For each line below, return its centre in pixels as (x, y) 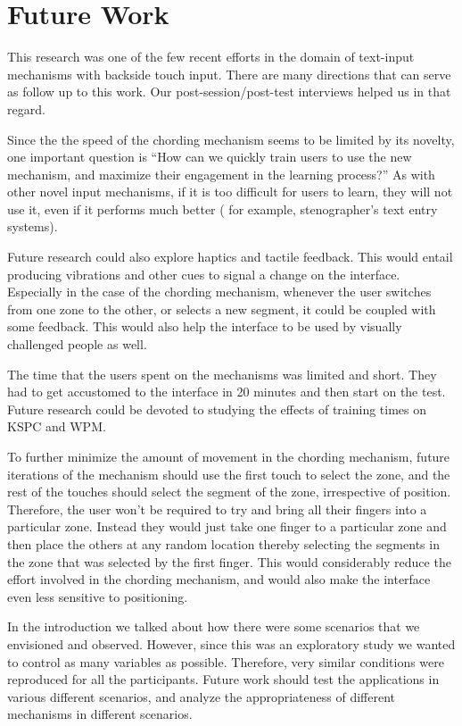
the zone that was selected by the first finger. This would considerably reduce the (229, 561)
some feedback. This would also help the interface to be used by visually (205, 326)
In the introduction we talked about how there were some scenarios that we (214, 626)
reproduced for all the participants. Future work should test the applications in (223, 679)
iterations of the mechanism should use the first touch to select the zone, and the (229, 474)
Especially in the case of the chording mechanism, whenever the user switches (219, 292)
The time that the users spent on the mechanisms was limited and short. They (222, 374)
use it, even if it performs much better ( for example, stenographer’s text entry (223, 209)
